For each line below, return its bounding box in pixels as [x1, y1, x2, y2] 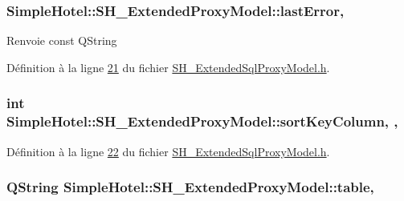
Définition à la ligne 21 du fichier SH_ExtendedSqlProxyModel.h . [6, 58, 330, 75]
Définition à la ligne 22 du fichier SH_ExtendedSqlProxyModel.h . [6, 143, 330, 159]
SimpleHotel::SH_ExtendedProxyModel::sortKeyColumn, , [6, 111, 398, 131]
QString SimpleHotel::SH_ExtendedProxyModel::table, [6, 177, 374, 197]
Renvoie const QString [6, 32, 117, 49]
